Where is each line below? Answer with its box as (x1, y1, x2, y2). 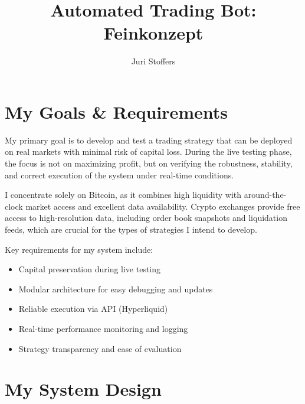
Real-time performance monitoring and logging (18, 322, 188, 334)
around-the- (244, 188, 287, 201)
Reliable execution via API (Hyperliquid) (18, 302, 168, 315)
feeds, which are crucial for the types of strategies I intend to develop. (5, 223, 257, 235)
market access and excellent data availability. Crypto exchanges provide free (25, 200, 300, 212)
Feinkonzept (103, 21, 204, 45)
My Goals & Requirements (5, 99, 228, 123)
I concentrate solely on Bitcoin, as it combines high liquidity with (5, 188, 242, 201)
